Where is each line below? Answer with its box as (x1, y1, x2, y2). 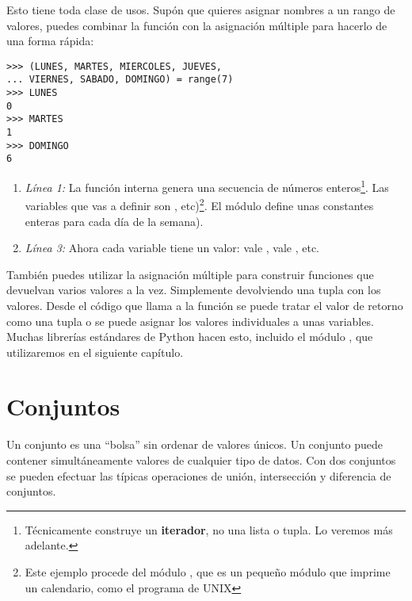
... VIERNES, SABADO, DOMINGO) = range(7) (6, 74, 234, 86)
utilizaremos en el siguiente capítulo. (6, 343, 184, 360)
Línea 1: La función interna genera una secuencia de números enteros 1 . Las (25, 177, 389, 195)
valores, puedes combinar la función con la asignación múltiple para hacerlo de (6, 17, 387, 33)
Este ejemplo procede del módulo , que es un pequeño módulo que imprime (25, 563, 391, 580)
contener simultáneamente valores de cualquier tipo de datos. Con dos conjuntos (6, 452, 396, 468)
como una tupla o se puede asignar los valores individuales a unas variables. (6, 312, 374, 329)
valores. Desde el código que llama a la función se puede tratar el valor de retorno (6, 297, 403, 313)
